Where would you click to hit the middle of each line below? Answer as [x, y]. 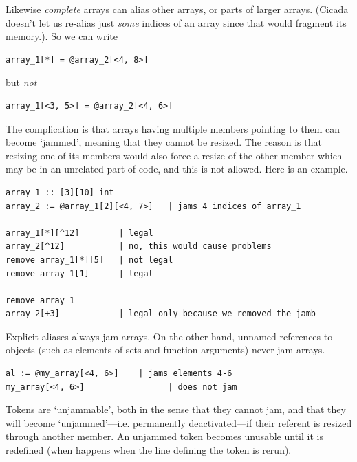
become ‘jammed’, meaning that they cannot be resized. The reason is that [164, 142]
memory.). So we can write [62, 36]
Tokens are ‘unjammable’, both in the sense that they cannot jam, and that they [176, 409]
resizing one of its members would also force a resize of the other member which [174, 155]
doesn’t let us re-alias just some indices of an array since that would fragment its [176, 22]
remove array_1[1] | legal [79, 273]
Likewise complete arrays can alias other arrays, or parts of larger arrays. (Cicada [177, 9]
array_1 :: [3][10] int [60, 192]
